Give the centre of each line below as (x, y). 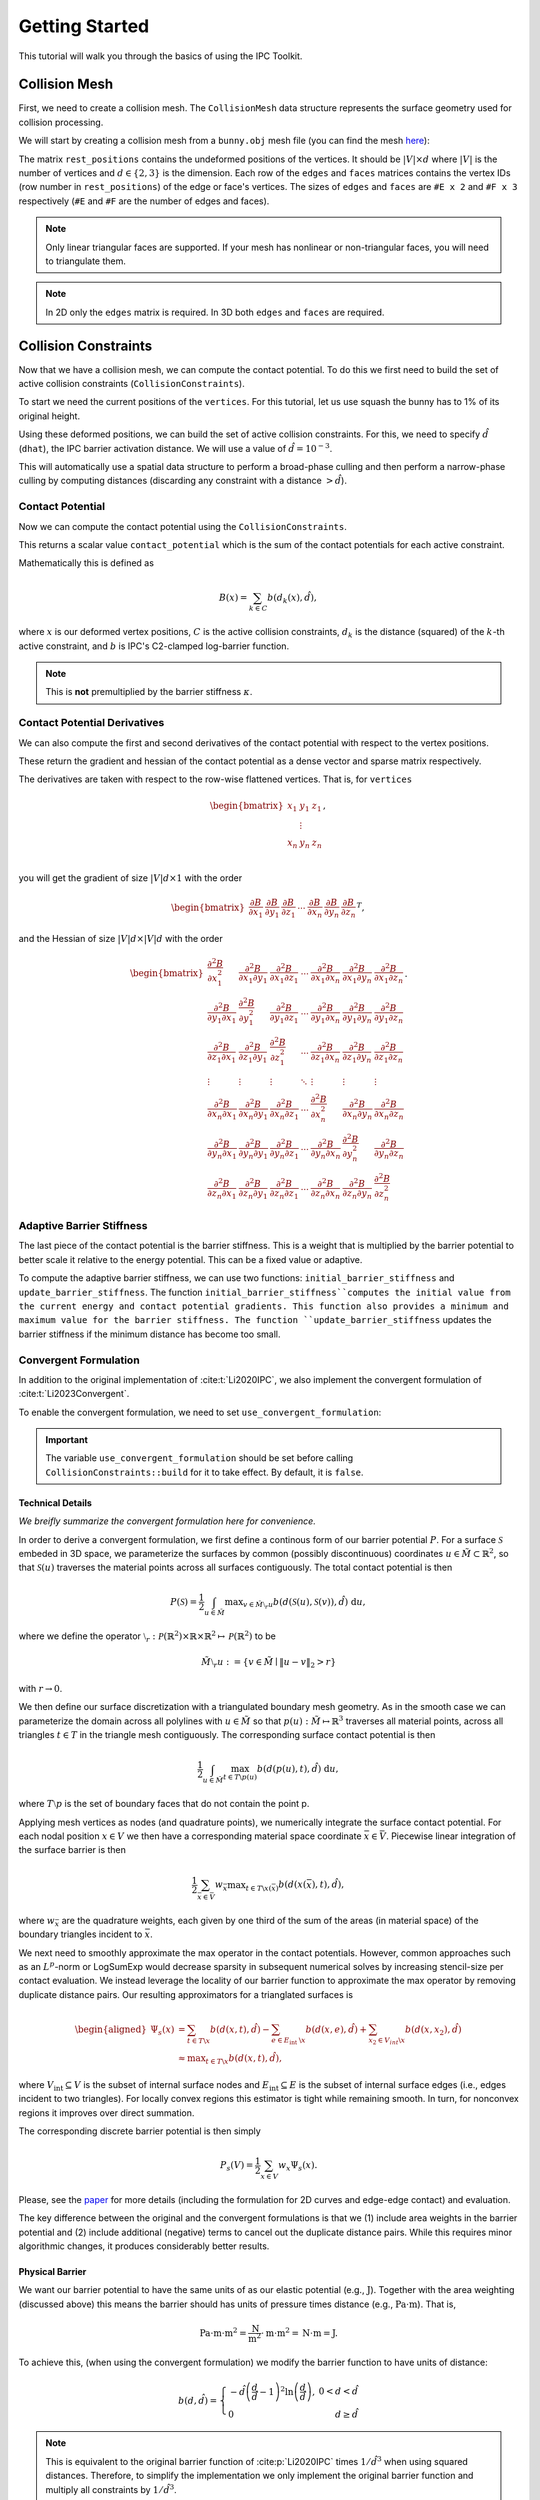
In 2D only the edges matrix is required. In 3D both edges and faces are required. (215, 312)
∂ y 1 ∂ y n (357, 1018)
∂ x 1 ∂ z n (388, 979)
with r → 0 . (40, 1689)
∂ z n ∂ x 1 (221, 1194)
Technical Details (55, 1502)
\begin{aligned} (110, 2029)
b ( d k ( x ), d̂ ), (291, 598)
